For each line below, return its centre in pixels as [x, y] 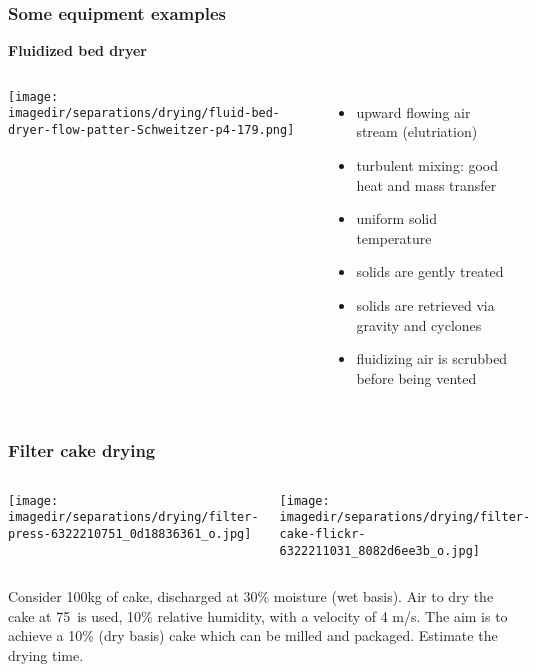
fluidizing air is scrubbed [432, 358]
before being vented [416, 377]
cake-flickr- [322, 533]
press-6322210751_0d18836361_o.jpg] [130, 533]
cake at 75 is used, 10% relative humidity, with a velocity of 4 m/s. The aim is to [258, 615]
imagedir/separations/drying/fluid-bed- [144, 113]
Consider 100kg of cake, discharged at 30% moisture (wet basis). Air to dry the [251, 596]
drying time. [46, 654]
